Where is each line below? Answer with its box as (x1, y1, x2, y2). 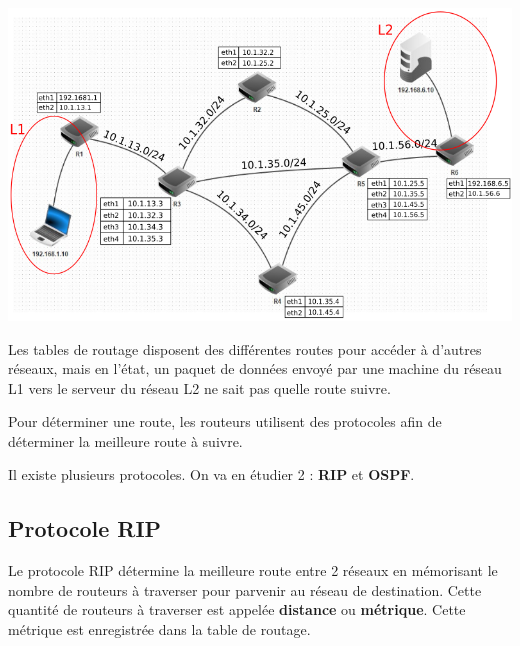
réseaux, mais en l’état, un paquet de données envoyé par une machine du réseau (8, 358, 502, 379)
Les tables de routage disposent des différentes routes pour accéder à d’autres (8, 338, 482, 359)
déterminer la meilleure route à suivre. (8, 430, 243, 451)
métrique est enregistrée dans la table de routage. (8, 619, 311, 640)
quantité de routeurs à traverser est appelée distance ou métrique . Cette (8, 599, 466, 620)
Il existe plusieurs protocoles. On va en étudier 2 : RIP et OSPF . (8, 464, 415, 485)
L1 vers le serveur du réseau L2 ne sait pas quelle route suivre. (8, 377, 391, 398)
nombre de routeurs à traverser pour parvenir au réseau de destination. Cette (8, 579, 482, 600)
